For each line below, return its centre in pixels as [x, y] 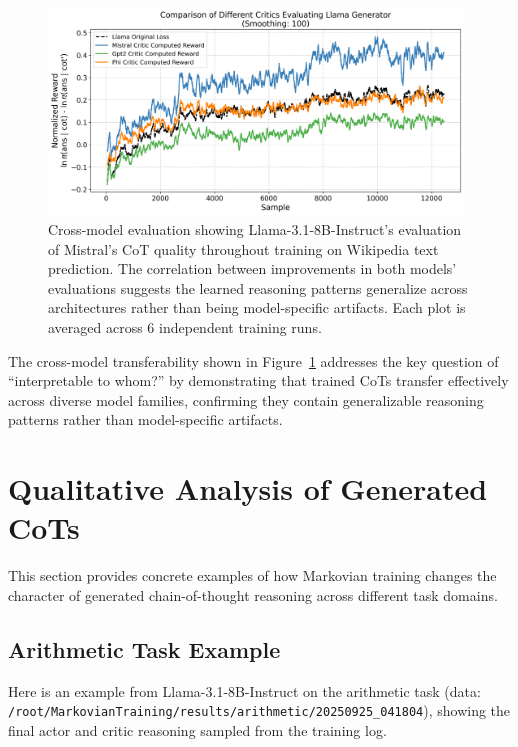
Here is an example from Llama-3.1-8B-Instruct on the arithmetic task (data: [244, 690]
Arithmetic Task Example [144, 648]
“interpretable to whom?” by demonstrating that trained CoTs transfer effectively [258, 380]
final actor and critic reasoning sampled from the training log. [197, 729]
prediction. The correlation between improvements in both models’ [252, 268]
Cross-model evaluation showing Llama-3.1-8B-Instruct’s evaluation [255, 228]
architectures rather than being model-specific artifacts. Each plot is [257, 307]
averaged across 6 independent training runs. [185, 326]
